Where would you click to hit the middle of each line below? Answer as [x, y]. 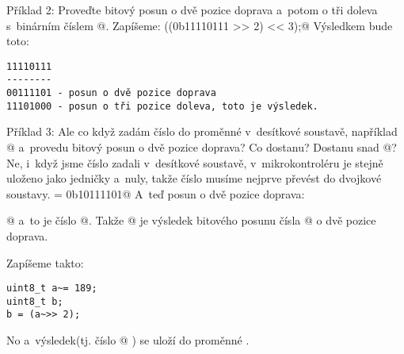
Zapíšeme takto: [45, 262]
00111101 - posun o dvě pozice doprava [111, 93]
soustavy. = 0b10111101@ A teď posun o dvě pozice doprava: [156, 193]
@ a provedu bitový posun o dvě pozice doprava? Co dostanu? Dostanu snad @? [202, 147]
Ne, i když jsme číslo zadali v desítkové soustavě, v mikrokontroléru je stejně [195, 162]
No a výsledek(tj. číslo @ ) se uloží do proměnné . [128, 340]
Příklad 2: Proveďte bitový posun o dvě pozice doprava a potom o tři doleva [192, 10]
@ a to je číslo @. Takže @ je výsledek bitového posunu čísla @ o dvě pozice [191, 220]
